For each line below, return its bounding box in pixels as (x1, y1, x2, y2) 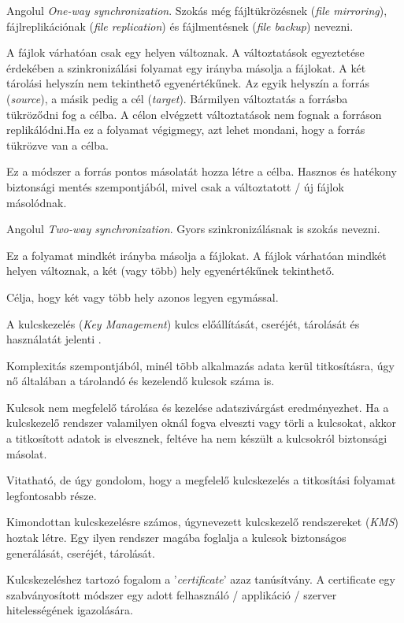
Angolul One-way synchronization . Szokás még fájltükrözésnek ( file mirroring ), (6, 2, 387, 18)
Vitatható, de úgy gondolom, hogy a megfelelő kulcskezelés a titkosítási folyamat (6, 472, 396, 488)
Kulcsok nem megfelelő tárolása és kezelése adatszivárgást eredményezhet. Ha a (6, 399, 389, 415)
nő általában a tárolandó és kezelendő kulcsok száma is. (6, 373, 275, 389)
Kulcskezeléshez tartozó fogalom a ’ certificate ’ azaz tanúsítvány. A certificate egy (6, 571, 395, 588)
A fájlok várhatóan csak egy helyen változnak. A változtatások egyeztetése (6, 44, 365, 61)
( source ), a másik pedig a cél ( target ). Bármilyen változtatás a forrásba (6, 90, 348, 106)
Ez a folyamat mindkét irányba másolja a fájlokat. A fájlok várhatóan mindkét (6, 247, 387, 263)
